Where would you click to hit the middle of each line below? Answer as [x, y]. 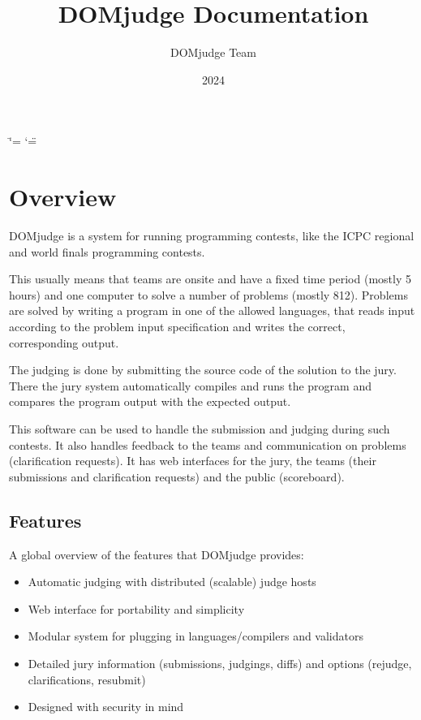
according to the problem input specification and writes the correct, [177, 326]
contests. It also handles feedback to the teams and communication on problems [208, 444]
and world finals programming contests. [107, 251]
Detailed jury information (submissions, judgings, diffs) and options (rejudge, [220, 663]
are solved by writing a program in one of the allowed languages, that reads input [212, 310]
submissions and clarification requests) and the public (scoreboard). [177, 476]
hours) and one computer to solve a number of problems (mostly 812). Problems [208, 294]
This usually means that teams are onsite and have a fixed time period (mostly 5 [210, 279]
